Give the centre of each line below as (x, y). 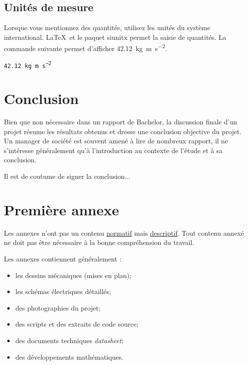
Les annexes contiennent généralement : (63, 258)
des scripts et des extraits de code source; (77, 324)
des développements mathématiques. (69, 356)
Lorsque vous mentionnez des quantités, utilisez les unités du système (107, 27)
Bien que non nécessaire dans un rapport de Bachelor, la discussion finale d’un (121, 122)
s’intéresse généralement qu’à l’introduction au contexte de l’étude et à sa (113, 150)
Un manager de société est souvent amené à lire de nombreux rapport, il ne (116, 141)
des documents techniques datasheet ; (69, 340)
